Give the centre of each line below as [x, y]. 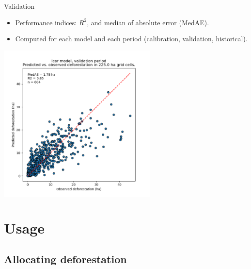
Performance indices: [46, 22]
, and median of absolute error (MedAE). [148, 22]
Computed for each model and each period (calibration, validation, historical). [131, 39]
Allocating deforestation [65, 259]
